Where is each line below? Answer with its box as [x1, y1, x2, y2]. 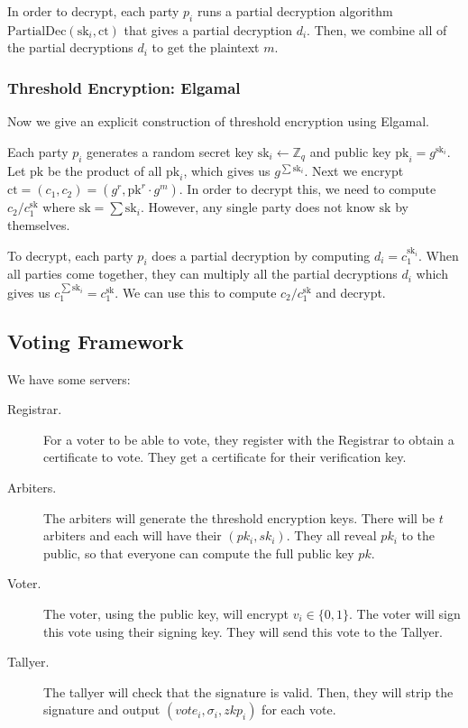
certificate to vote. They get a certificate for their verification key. [43, 447, 407, 466]
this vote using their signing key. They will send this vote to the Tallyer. [43, 622, 444, 640]
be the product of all [47, 161, 162, 180]
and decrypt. [316, 282, 386, 301]
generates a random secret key [87, 142, 254, 161]
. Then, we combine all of [307, 20, 447, 39]
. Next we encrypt [304, 161, 404, 180]
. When [418, 245, 459, 264]
